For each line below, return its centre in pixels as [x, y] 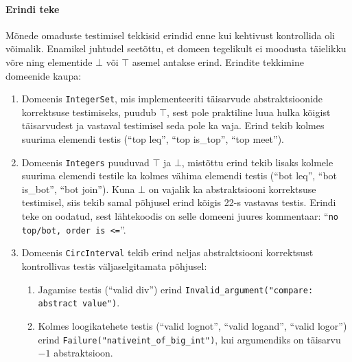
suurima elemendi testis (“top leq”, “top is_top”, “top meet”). [153, 139]
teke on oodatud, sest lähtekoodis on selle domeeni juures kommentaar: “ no [180, 216]
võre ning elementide [49, 61]
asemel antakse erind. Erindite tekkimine [218, 61]
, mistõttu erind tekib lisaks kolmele [257, 162]
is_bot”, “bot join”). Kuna [78, 189]
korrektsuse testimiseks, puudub [89, 112]
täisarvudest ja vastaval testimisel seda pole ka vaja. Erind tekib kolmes [173, 125]
